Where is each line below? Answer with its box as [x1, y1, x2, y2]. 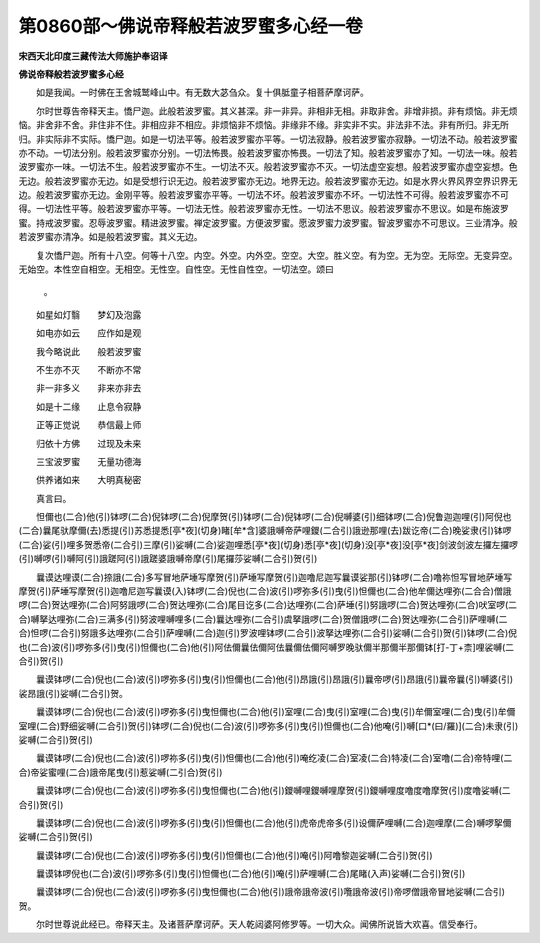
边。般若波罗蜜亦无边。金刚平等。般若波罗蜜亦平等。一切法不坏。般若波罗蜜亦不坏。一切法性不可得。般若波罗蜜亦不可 [18, 189, 509, 201]
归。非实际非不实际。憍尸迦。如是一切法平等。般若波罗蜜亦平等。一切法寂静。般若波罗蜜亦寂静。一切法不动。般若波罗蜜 [18, 133, 518, 145]
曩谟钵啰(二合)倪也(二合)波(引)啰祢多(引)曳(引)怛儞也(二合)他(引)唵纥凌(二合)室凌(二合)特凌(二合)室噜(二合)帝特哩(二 [35, 752, 513, 764]
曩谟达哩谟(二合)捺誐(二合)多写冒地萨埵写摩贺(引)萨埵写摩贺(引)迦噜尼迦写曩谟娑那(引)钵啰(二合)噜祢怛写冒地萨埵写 [35, 571, 513, 583]
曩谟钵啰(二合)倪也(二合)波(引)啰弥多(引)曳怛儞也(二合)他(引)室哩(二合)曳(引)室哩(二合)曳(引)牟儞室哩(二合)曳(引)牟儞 [35, 706, 516, 718]
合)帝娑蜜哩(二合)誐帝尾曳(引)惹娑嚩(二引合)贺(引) [18, 766, 223, 778]
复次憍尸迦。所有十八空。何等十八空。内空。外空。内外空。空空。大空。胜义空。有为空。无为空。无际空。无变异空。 [35, 249, 518, 261]
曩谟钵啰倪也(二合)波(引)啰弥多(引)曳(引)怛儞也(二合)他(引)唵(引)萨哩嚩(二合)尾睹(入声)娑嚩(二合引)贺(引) [35, 868, 466, 880]
